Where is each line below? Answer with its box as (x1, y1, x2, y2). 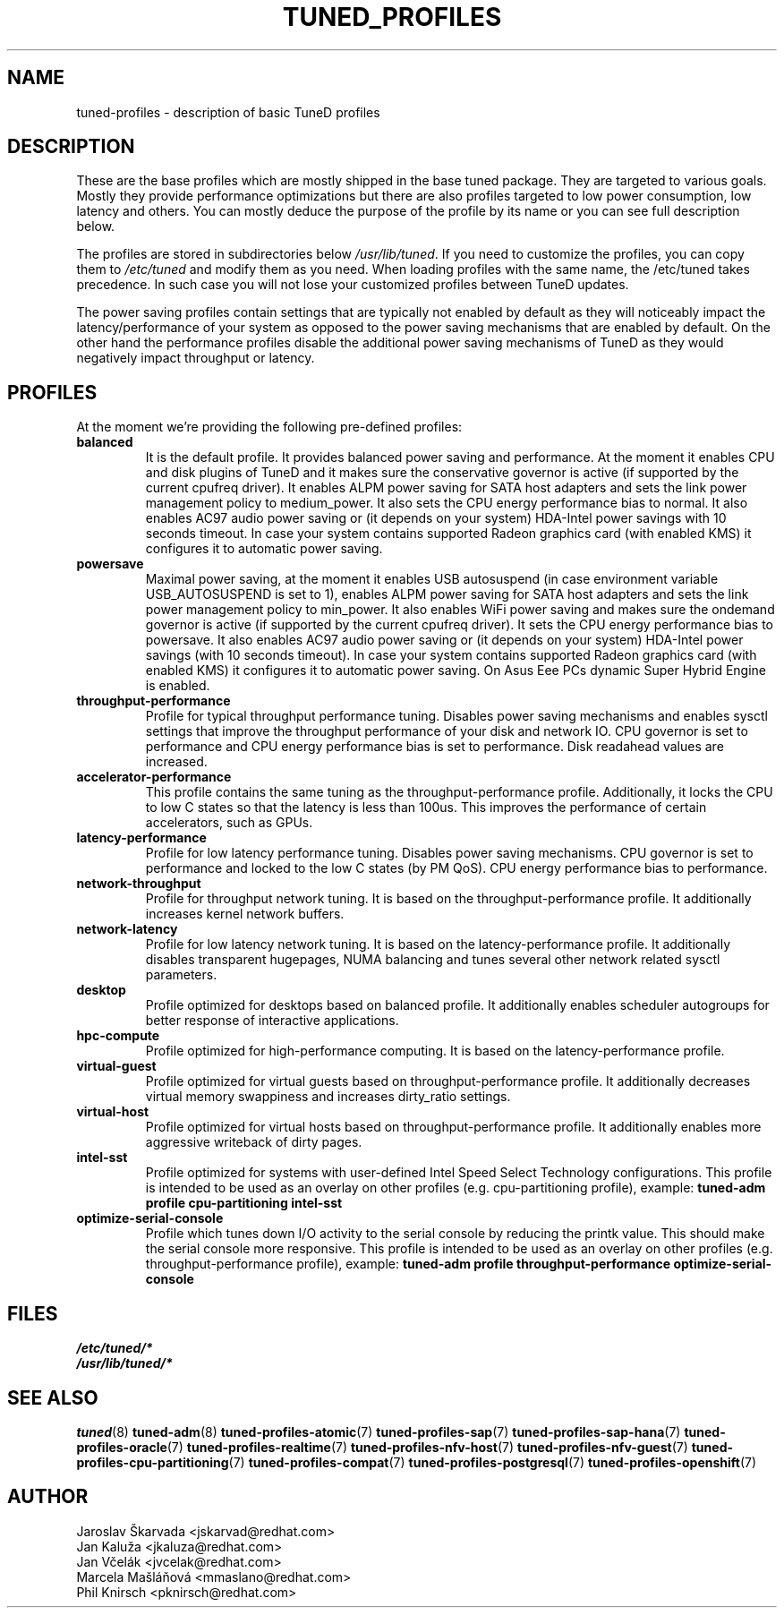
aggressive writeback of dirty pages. (145, 1134, 362, 1150)
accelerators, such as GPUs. (145, 815, 313, 831)
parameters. (145, 967, 217, 983)
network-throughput (76, 876, 201, 892)
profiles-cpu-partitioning (76, 1454, 229, 1470)
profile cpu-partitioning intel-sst (145, 1195, 343, 1211)
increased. (145, 754, 208, 770)
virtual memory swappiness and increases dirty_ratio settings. (145, 1089, 511, 1105)
